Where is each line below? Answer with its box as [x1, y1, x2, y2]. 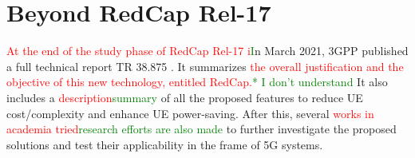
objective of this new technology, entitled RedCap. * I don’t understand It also [6, 73, 388, 90]
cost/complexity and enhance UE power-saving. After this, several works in [6, 105, 374, 121]
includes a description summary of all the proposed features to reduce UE [6, 89, 363, 105]
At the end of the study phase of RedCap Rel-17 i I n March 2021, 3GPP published [6, 42, 409, 59]
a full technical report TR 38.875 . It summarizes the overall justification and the [6, 57, 404, 74]
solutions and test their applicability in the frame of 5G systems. [6, 136, 323, 152]
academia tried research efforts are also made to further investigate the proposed [6, 120, 397, 137]
